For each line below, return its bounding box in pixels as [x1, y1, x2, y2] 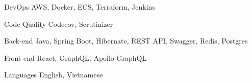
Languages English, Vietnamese [4, 69, 103, 80]
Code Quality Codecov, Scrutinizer [4, 18, 113, 29]
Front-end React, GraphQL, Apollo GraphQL [4, 52, 147, 63]
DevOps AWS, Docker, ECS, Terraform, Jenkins [4, 2, 155, 12]
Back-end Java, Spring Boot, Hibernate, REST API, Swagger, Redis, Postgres [4, 35, 248, 46]
